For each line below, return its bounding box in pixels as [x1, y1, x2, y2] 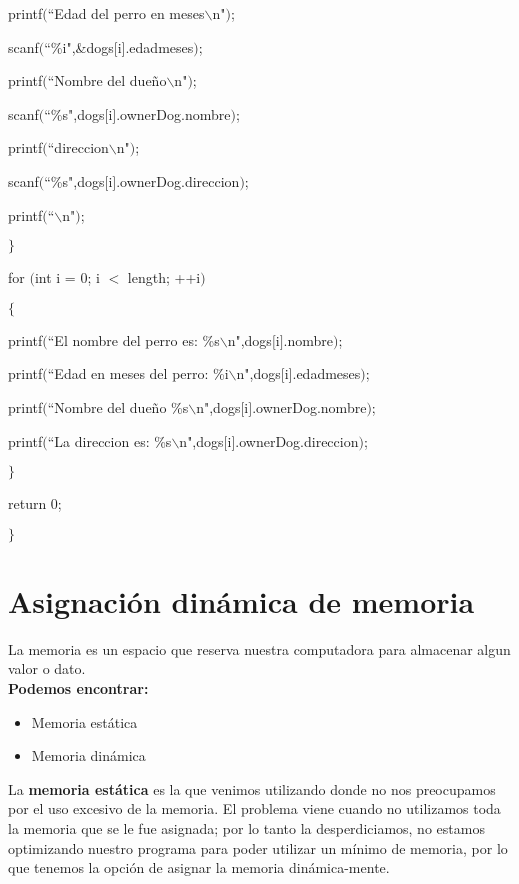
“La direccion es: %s [47, 430, 172, 451]
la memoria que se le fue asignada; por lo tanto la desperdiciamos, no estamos [8, 818, 485, 838]
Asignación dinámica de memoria [8, 580, 475, 621]
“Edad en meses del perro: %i [47, 363, 229, 384]
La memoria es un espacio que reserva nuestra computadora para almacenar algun [8, 638, 511, 659]
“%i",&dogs [44, 36, 114, 57]
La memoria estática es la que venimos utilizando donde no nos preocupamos [8, 778, 496, 799]
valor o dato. [8, 658, 86, 679]
